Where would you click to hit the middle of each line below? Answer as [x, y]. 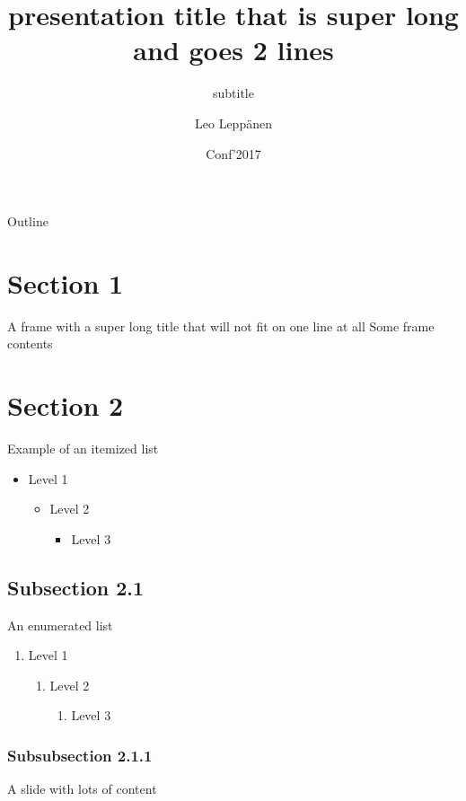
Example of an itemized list [83, 449]
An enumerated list [60, 625]
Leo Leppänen [233, 123]
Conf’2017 [233, 153]
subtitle [233, 93]
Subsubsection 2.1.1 [80, 755]
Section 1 [66, 282]
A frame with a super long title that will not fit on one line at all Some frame [221, 326]
